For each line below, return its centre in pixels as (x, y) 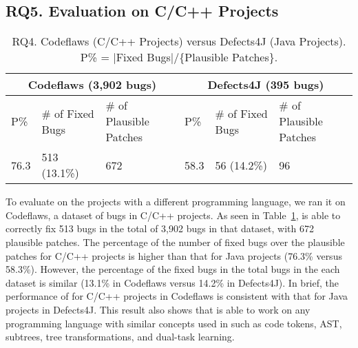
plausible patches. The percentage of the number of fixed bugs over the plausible (175, 242)
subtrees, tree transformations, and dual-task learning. (120, 337)
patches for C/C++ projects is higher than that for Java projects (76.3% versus (174, 255)
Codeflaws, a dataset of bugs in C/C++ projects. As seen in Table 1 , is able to (173, 215)
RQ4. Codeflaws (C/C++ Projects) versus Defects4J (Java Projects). (179, 41)
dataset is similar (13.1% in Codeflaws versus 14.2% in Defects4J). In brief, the (172, 282)
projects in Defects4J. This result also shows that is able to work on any (158, 309)
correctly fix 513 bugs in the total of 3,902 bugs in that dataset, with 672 (160, 228)
